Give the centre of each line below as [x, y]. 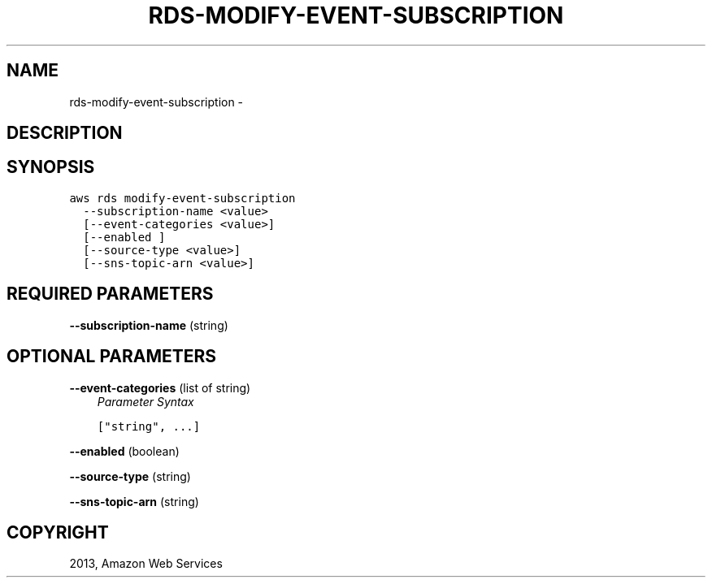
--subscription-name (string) [149, 325]
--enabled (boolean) [124, 451]
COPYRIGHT [58, 532]
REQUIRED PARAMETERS [110, 294]
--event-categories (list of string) [160, 387]
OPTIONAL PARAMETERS [112, 357]
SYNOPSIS [51, 167]
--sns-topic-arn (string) [134, 501]
